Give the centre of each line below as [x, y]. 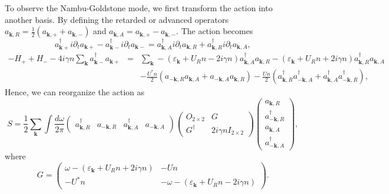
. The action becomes [215, 31]
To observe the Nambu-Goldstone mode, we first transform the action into [139, 8]
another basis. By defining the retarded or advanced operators [117, 19]
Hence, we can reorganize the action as [75, 92]
